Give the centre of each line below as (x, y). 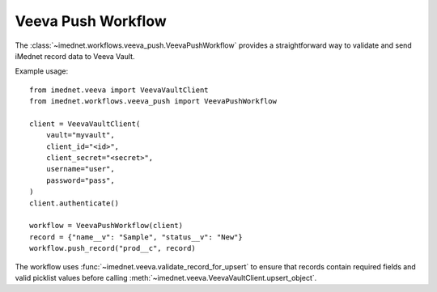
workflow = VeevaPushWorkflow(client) (106, 226)
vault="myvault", (80, 135)
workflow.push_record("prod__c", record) (112, 248)
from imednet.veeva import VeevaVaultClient (119, 90)
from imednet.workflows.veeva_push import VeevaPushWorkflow (153, 102)
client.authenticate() (74, 203)
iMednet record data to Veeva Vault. (75, 56)
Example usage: (42, 71)
